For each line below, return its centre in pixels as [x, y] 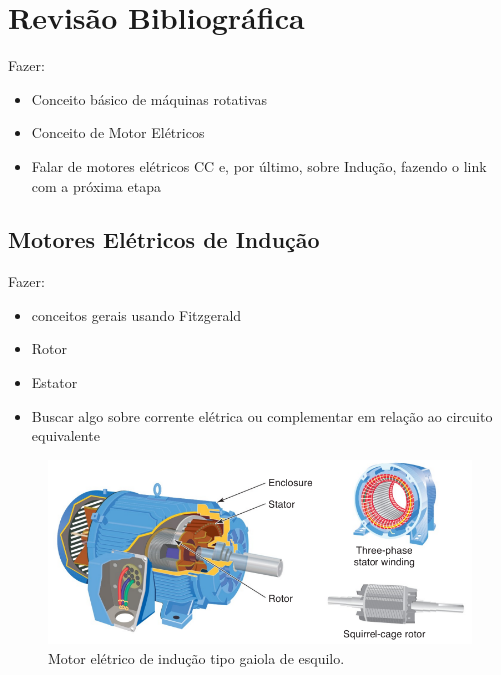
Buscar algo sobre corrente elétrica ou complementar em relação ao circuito [262, 415]
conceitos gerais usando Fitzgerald [136, 314]
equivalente [65, 435]
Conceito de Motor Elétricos [118, 132]
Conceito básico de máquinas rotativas [149, 98]
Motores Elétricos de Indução [164, 239]
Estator [54, 382]
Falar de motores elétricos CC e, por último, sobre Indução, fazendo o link [259, 165]
